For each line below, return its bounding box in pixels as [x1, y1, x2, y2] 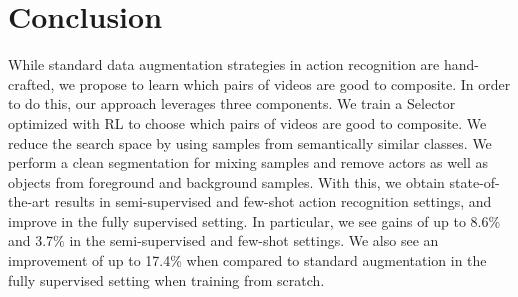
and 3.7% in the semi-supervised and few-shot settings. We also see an [8, 230, 439, 251]
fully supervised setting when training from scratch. [8, 269, 325, 290]
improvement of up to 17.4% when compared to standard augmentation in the [8, 250, 487, 271]
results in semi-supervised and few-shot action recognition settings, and [54, 191, 492, 212]
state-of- [449, 171, 500, 192]
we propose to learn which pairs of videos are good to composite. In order [58, 73, 511, 94]
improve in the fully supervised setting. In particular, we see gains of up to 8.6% [8, 210, 501, 231]
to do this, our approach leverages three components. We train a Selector [8, 93, 456, 114]
